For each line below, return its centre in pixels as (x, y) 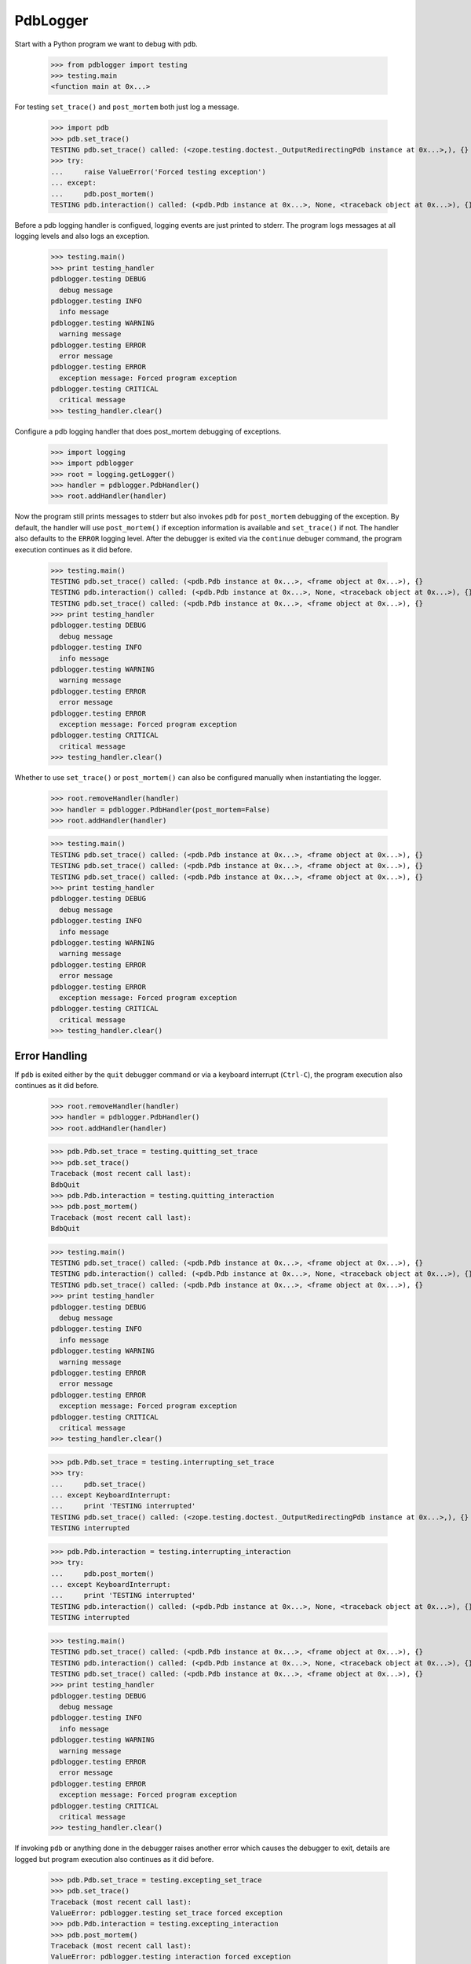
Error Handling (51, 1055)
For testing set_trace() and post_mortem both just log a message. (127, 107)
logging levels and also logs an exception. (82, 236)
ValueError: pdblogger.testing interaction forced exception (171, 1957)
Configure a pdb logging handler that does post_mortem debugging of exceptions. (148, 431)
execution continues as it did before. (73, 549)
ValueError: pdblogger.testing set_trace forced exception (166, 1913)
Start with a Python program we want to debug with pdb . (106, 44)
